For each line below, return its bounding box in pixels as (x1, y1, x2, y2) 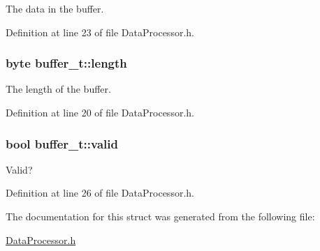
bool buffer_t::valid (6, 135, 118, 152)
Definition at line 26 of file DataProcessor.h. (6, 185, 194, 200)
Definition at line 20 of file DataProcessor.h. (6, 105, 194, 119)
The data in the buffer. (6, 1, 104, 15)
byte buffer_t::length (6, 54, 127, 72)
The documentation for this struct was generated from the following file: (6, 209, 315, 223)
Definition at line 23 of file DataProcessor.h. (6, 24, 194, 39)
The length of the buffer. (6, 82, 111, 96)
